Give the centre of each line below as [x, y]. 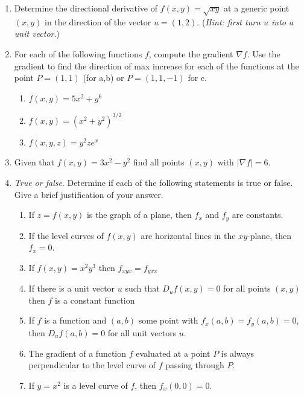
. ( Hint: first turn [229, 21]
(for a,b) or [103, 78]
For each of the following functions [78, 53]
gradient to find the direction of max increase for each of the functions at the [157, 65]
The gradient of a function [78, 353]
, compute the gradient [191, 53]
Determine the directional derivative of [86, 8]
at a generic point [257, 8]
